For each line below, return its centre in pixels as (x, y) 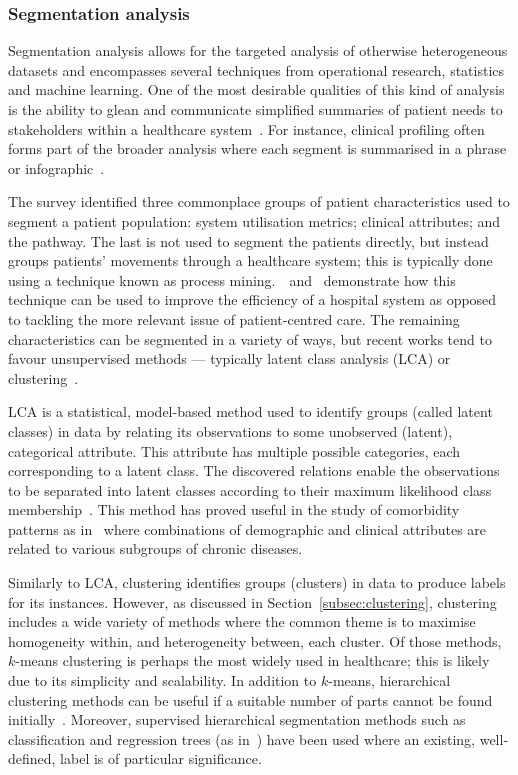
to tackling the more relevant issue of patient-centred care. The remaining (234, 318)
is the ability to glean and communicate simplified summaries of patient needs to (255, 109)
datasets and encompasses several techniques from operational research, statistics (256, 69)
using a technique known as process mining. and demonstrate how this (232, 279)
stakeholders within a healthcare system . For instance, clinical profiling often (246, 128)
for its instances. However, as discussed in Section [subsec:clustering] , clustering (252, 601)
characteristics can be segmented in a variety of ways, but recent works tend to (250, 338)
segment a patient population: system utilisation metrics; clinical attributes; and (254, 220)
